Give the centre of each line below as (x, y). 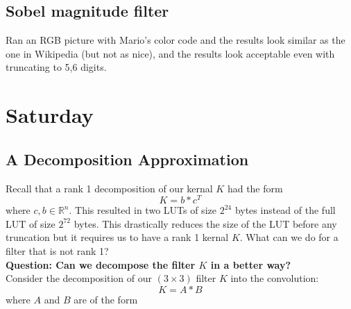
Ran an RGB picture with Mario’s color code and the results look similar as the (175, 40)
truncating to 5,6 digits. (56, 67)
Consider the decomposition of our (79, 278)
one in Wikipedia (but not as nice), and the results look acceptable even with (170, 53)
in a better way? (251, 264)
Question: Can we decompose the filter (101, 264)
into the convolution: (275, 278)
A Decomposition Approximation (127, 159)
